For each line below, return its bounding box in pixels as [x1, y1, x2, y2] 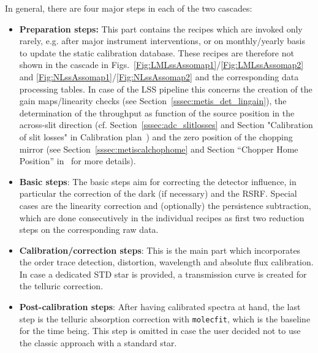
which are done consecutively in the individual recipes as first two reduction [19, 211, 305, 224]
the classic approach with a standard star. [19, 336, 177, 349]
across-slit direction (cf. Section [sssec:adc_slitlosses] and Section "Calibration [19, 118, 313, 131]
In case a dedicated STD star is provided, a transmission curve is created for [19, 267, 307, 280]
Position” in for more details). [19, 154, 136, 167]
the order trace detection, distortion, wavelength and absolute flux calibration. [19, 256, 314, 268]
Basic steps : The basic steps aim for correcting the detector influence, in [19, 175, 297, 188]
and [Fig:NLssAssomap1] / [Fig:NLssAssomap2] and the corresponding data [19, 70, 299, 83]
